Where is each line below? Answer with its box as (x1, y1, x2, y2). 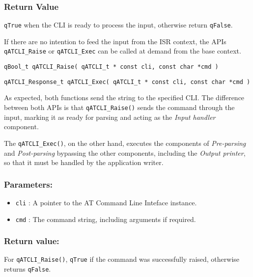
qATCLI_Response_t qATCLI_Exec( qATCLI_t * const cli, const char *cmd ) (4, 78, 251, 85)
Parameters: (4, 178, 53, 190)
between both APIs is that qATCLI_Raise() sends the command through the (4, 102, 235, 112)
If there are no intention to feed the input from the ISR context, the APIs (4, 36, 226, 46)
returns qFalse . (4, 264, 51, 274)
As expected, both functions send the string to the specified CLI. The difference (4, 92, 245, 103)
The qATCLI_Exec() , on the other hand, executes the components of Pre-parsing (4, 138, 246, 148)
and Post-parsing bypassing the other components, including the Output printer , (4, 147, 246, 158)
